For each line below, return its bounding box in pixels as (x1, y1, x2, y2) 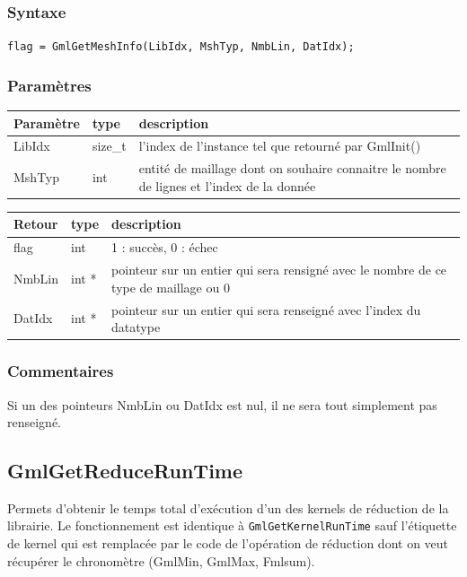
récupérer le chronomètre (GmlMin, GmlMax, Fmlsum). (7, 551, 315, 570)
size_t (92, 136, 127, 155)
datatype (111, 318, 161, 337)
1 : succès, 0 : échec (111, 238, 218, 257)
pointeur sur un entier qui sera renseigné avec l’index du (111, 300, 421, 319)
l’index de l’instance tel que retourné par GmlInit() (138, 136, 421, 155)
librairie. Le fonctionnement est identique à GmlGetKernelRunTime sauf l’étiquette (7, 516, 457, 535)
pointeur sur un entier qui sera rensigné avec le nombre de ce (111, 260, 447, 279)
